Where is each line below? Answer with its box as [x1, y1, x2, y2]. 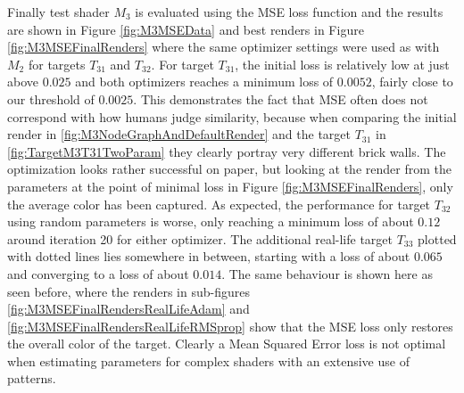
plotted [418, 229, 457, 248]
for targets [28, 54, 86, 73]
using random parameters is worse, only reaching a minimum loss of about [7, 212, 414, 231]
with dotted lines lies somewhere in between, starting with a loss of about [7, 247, 410, 266]
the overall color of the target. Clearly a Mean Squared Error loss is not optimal [7, 334, 446, 353]
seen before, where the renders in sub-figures [7, 282, 250, 300]
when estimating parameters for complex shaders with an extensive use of [7, 351, 410, 370]
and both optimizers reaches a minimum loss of [75, 72, 334, 91]
